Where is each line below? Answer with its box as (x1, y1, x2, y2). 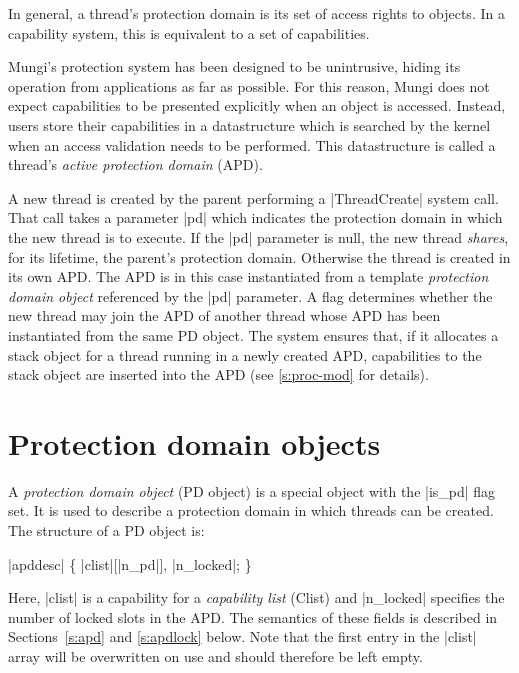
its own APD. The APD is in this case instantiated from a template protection (8, 266, 489, 287)
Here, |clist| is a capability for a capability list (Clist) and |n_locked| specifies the (8, 587, 505, 608)
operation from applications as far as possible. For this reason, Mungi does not (8, 75, 490, 96)
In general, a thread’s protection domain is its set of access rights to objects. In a (8, 3, 505, 23)
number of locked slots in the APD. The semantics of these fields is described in (8, 606, 498, 627)
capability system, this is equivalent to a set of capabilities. (8, 22, 370, 43)
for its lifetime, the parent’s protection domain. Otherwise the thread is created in (8, 246, 511, 267)
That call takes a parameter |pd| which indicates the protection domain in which (8, 207, 503, 228)
